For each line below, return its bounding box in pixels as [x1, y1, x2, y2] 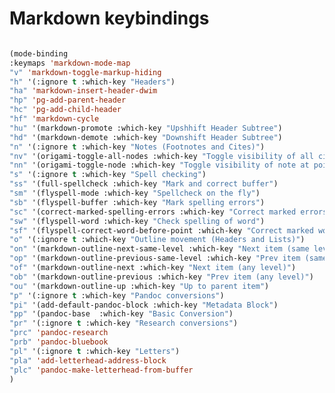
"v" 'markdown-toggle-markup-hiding [9, 67, 162, 77]
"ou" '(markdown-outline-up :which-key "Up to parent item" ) [9, 281, 270, 291]
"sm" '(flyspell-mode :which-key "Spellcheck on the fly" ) [9, 188, 261, 199]
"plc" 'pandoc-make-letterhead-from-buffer [9, 365, 194, 375]
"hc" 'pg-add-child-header [9, 105, 122, 115]
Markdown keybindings [9, 7, 210, 30]
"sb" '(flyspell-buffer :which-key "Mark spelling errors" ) [9, 197, 266, 207]
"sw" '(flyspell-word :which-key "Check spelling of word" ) [9, 216, 266, 226]
